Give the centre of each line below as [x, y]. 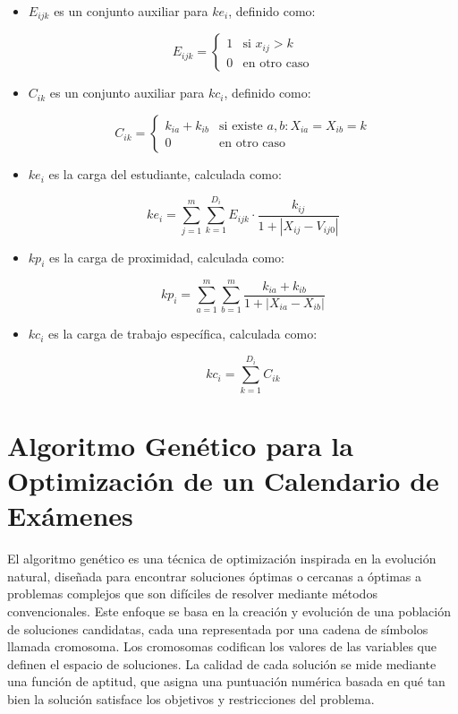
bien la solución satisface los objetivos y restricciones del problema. [191, 699]
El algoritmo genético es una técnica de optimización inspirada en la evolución [222, 559]
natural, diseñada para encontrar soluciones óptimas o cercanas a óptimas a [215, 576]
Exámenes [70, 516]
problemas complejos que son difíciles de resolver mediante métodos [192, 594]
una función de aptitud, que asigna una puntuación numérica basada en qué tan [226, 681]
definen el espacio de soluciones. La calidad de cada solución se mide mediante [222, 663]
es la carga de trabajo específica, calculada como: [182, 334]
